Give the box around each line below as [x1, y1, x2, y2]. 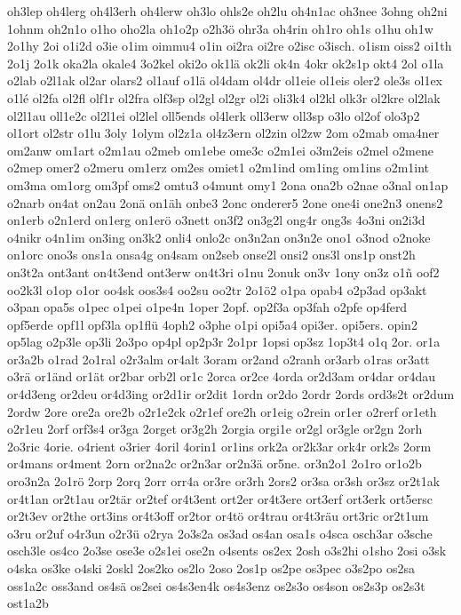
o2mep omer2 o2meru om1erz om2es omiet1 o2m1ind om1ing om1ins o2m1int [7, 158, 430, 177]
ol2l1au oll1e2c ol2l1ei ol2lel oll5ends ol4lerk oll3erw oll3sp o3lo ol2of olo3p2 [7, 106, 420, 124]
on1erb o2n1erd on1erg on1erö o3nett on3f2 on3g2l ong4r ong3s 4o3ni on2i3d [7, 211, 425, 229]
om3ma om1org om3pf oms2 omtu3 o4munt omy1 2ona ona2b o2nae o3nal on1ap [7, 175, 449, 194]
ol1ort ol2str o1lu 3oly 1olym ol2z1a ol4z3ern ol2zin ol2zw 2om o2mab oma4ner [7, 124, 440, 142]
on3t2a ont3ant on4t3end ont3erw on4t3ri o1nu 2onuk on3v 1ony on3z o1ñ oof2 [7, 262, 440, 281]
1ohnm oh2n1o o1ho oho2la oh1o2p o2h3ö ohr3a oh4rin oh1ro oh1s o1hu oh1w [7, 19, 433, 37]
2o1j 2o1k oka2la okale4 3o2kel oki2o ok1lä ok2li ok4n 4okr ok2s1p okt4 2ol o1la [7, 53, 444, 72]
